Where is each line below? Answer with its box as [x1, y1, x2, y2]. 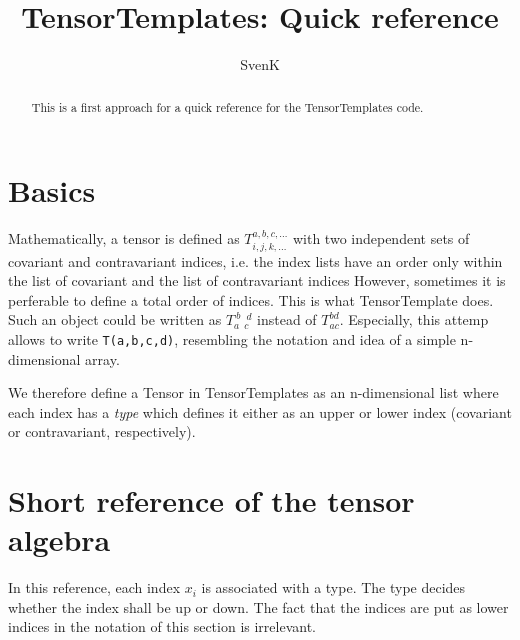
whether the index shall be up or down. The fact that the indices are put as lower [8, 596, 509, 617]
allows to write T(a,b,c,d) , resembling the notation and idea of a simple [8, 328, 456, 349]
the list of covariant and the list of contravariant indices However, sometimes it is [8, 270, 506, 291]
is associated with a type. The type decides [201, 577, 466, 598]
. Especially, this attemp [339, 309, 489, 330]
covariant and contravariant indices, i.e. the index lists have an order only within [8, 250, 503, 271]
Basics [8, 170, 96, 211]
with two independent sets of [292, 228, 470, 249]
